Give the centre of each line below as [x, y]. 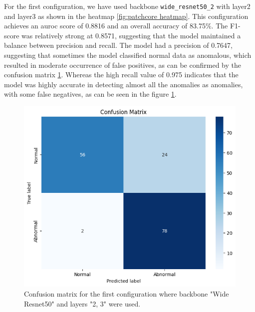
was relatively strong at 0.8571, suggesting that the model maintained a [131, 35]
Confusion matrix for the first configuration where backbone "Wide [127, 293]
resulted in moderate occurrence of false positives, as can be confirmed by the [123, 65]
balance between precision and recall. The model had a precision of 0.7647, [118, 45]
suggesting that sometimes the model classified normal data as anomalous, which [128, 55]
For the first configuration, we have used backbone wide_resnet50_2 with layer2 [127, 6]
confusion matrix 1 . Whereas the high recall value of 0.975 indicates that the [121, 75]
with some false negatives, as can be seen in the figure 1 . [90, 94]
